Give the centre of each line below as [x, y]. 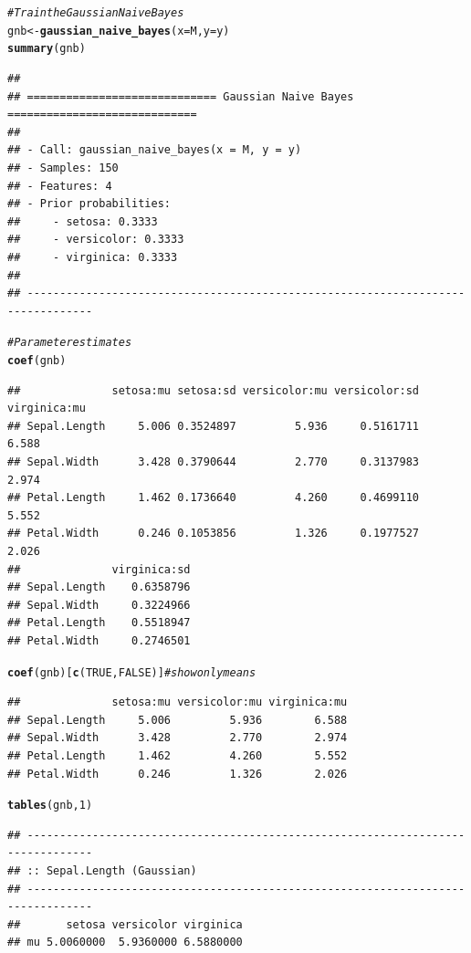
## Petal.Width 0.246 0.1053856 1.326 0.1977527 [214, 534]
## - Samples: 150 [63, 168]
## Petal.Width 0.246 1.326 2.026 [178, 774]
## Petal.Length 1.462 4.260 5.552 [178, 755]
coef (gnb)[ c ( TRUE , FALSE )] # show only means [132, 672]
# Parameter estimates [70, 343]
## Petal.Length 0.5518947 [99, 623]
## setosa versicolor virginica [125, 924]
